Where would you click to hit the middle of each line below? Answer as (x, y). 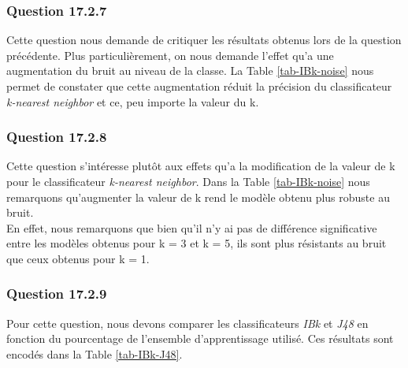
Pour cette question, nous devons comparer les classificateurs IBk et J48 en (187, 323)
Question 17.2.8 (57, 137)
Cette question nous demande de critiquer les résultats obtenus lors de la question (204, 40)
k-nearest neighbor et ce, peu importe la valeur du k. (133, 101)
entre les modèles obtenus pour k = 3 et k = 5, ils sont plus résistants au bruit (197, 243)
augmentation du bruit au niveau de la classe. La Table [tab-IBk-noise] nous (190, 71)
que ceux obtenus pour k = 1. (78, 258)
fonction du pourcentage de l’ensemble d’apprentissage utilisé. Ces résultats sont (200, 338)
